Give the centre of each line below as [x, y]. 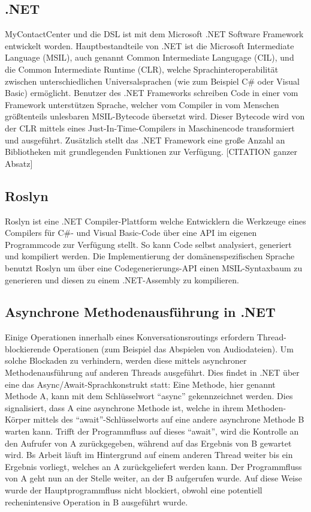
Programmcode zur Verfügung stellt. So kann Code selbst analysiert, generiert [148, 244]
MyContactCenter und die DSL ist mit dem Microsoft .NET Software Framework [154, 34]
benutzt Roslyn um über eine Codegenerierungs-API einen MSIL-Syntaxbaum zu [154, 267]
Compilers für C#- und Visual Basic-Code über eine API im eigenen [131, 233]
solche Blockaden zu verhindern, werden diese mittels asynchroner [126, 360]
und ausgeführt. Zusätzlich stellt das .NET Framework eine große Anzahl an [145, 140]
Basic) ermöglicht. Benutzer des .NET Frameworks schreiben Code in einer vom [152, 93]
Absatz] [19, 163]
